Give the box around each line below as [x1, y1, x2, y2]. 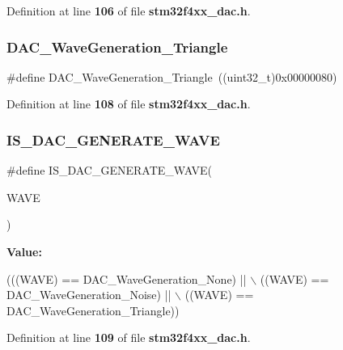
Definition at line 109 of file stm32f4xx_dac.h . [6, 329, 251, 346]
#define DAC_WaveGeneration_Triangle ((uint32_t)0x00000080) [6, 68, 337, 85]
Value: [6, 243, 42, 259]
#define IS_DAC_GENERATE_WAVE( [6, 162, 213, 179]
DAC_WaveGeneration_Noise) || [6, 286, 171, 303]
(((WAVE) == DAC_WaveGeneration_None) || [6, 270, 247, 287]
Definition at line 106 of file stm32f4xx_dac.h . [6, 2, 251, 19]
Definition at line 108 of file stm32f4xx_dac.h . [6, 95, 251, 112]
